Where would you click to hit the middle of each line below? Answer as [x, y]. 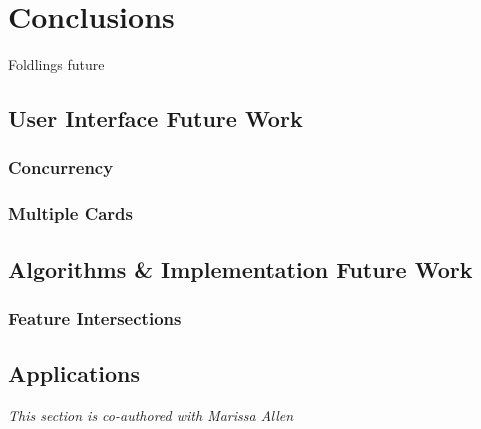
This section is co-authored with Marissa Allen [151, 415]
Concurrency [61, 167]
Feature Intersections [95, 317]
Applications [74, 373]
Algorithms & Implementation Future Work [240, 268]
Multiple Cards [71, 213]
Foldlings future [56, 64]
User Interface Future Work [155, 118]
